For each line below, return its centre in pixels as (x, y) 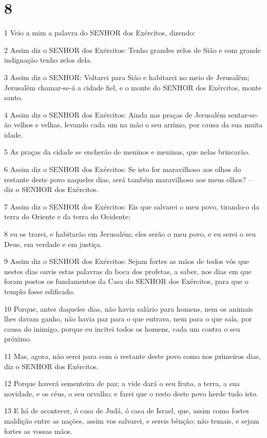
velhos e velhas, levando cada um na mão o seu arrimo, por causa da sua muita (138, 125)
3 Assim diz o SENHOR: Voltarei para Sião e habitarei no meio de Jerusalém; (127, 77)
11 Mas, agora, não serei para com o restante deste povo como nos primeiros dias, (133, 356)
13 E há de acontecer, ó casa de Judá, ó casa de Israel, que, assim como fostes (127, 411)
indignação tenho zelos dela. (48, 60)
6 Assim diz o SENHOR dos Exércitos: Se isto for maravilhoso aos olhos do (123, 169)
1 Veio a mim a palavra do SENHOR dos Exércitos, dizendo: (100, 33)
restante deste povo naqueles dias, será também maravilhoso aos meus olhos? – (128, 179)
